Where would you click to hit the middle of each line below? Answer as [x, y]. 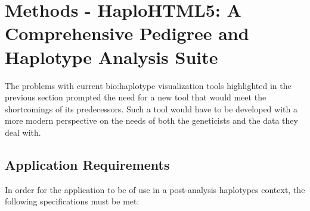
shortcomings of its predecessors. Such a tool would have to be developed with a [151, 108]
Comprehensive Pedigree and [127, 33]
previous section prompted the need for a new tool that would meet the [136, 97]
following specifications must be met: [72, 201]
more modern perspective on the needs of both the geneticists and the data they [151, 120]
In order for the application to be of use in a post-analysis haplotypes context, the [155, 189]
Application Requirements [87, 164]
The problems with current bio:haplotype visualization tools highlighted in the [148, 85]
